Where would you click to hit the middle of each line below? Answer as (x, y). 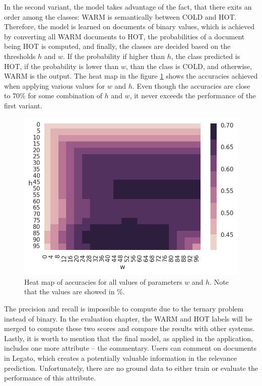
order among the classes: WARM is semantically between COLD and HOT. (120, 16)
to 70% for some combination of (53, 95)
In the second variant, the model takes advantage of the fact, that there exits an (128, 7)
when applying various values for (55, 85)
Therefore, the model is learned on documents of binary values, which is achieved (129, 26)
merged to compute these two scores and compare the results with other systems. (129, 328)
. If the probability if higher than (114, 56)
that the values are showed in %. (75, 292)
